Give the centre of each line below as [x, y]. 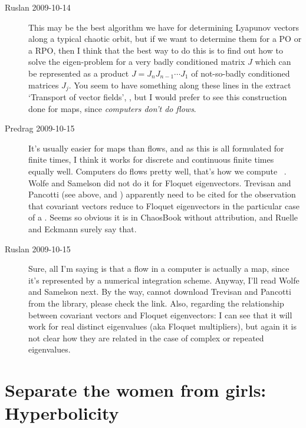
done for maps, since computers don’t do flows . [112, 108]
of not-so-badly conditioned [241, 73]
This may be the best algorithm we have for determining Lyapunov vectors [164, 27]
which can [273, 62]
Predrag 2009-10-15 [40, 128]
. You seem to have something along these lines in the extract [180, 85]
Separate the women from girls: [136, 390]
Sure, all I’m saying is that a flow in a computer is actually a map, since [159, 269]
